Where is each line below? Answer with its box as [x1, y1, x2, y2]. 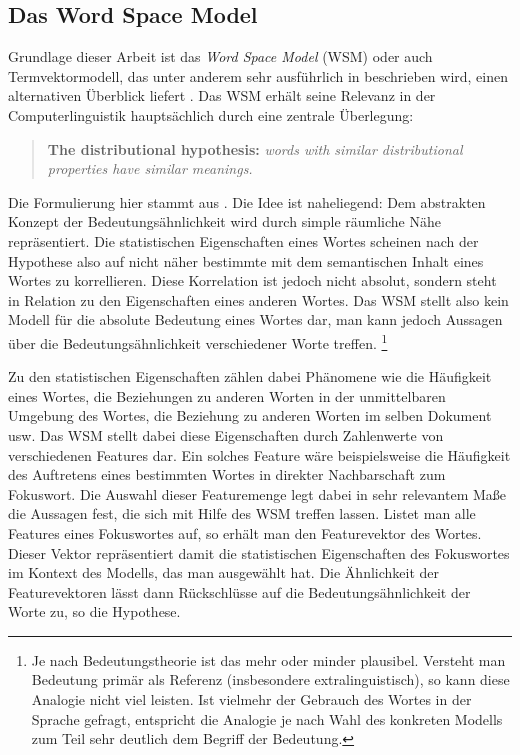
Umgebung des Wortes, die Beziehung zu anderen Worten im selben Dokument [8, 405, 492, 426]
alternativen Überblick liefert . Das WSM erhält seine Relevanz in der [8, 85, 436, 106]
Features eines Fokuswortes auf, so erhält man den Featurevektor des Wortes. [8, 522, 482, 543]
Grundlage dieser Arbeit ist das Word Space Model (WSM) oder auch [8, 46, 433, 67]
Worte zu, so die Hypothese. [8, 601, 181, 622]
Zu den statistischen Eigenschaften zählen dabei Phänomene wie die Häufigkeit [8, 366, 492, 387]
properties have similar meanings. [47, 158, 253, 179]
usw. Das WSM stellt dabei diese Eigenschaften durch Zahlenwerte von [8, 424, 444, 445]
